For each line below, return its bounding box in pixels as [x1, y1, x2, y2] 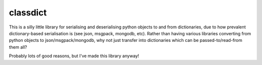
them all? [9, 44, 28, 50]
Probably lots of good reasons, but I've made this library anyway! [9, 53, 139, 59]
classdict [9, 7, 47, 18]
